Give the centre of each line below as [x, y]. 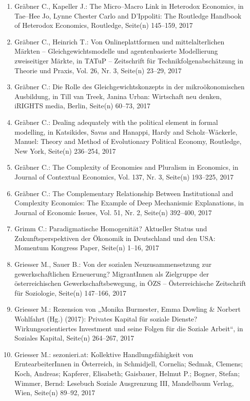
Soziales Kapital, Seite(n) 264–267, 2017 [74, 338]
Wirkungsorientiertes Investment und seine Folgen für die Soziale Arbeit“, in [129, 328]
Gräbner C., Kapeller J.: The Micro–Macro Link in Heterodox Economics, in [129, 6]
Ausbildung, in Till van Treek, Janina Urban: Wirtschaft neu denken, [118, 96]
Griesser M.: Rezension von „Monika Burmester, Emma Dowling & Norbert [127, 309]
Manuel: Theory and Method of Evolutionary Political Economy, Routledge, [128, 141]
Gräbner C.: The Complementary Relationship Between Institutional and [124, 193]
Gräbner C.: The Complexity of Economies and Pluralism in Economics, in [126, 167]
